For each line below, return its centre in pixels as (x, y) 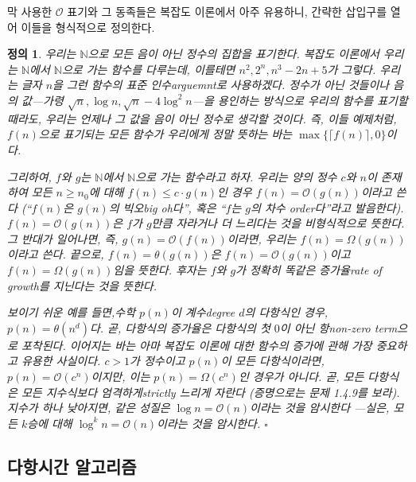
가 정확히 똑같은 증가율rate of (309, 270)
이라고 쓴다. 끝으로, (56, 254)
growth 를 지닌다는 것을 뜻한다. (82, 285)
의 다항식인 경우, (286, 312)
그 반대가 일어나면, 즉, (63, 238)
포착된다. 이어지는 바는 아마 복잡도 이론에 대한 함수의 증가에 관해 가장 (196, 345)
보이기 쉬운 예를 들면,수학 (72, 312)
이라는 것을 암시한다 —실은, (320, 408)
